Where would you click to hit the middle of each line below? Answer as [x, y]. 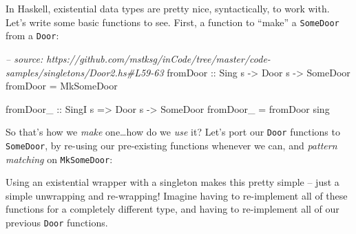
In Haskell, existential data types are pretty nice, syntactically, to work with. [168, 8]
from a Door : [32, 35]
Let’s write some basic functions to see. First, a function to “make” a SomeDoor [172, 22]
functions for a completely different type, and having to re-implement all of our [172, 209]
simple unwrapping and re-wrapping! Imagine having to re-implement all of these [177, 195]
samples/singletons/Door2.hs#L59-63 [85, 72]
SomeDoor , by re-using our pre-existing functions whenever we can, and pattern [171, 145]
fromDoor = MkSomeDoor [62, 86]
